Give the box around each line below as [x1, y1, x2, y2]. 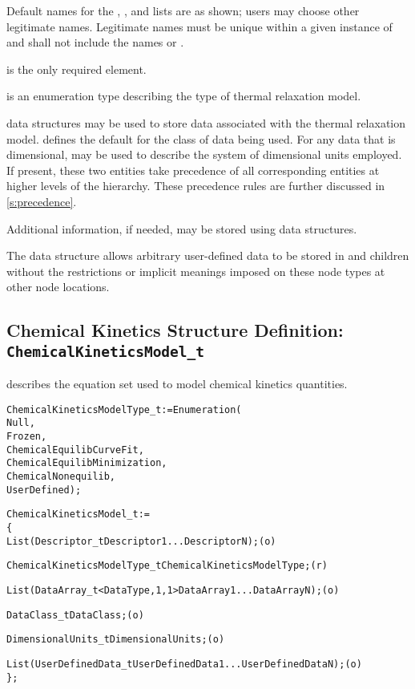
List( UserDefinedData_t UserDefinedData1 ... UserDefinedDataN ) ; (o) [6, 658, 362, 670]
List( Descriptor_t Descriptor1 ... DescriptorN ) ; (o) [6, 535, 276, 547]
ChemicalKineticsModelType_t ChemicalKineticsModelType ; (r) [6, 560, 328, 572]
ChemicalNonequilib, [6, 470, 116, 482]
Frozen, [6, 430, 47, 442]
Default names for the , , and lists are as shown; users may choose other [6, 2, 360, 18]
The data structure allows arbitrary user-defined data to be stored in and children [6, 247, 409, 264]
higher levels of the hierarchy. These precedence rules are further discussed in [6, 177, 385, 194]
